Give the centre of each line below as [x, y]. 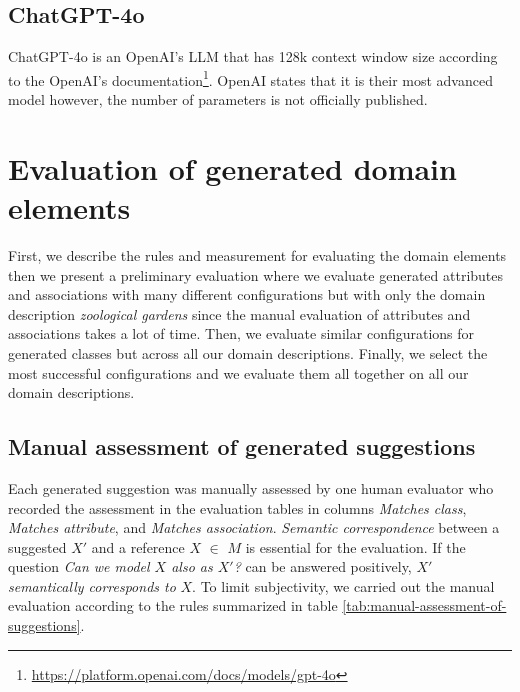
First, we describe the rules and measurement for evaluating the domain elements [257, 254]
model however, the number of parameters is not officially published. [218, 99]
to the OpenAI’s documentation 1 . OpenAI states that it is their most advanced [250, 78]
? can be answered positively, [322, 566]
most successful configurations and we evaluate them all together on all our [238, 372]
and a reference [138, 546]
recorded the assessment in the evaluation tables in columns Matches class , [237, 507]
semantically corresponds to [92, 585]
